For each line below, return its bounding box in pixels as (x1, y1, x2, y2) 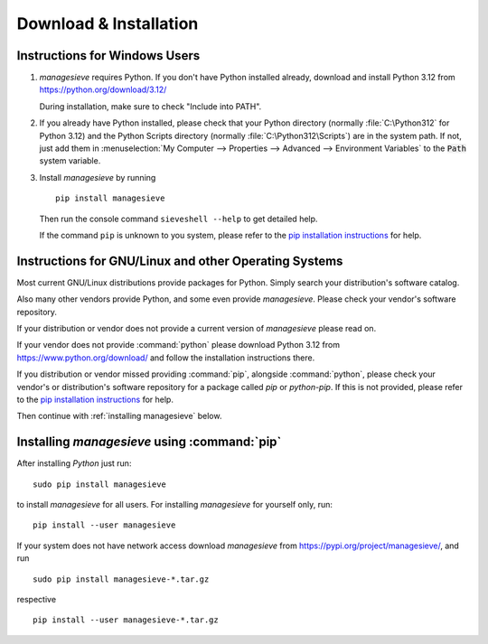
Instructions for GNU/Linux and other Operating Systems (16, 253, 343, 268)
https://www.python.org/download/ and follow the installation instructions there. (16, 352, 315, 363)
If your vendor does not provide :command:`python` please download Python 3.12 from (16, 340, 341, 350)
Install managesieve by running (39, 172, 156, 182)
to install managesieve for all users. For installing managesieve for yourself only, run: (16, 499, 333, 510)
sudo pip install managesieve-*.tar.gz (33, 574, 210, 584)
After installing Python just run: (16, 458, 132, 469)
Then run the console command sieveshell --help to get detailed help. (39, 213, 318, 224)
